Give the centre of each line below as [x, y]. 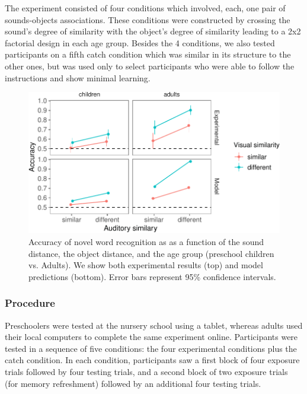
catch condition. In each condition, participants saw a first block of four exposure [152, 360]
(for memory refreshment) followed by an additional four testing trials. [133, 383]
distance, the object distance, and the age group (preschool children [151, 253]
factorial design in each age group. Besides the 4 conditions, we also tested [140, 42]
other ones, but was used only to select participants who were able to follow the [150, 66]
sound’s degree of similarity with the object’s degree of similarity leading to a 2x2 [153, 31]
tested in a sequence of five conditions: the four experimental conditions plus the [151, 348]
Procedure [30, 303]
